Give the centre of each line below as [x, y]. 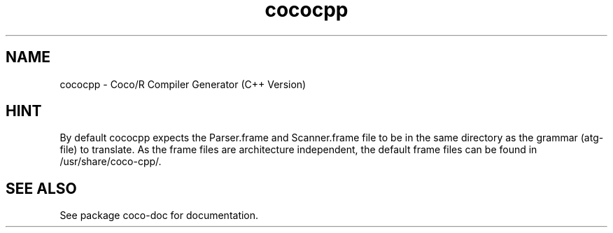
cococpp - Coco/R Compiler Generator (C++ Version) [183, 84]
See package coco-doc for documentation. [159, 216]
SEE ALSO [41, 188]
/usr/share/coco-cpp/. [111, 162]
